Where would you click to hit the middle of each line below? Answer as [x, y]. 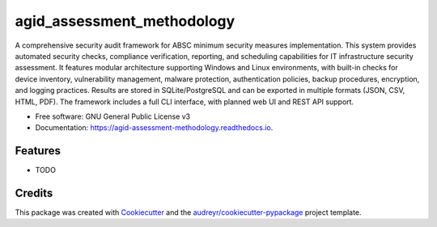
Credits [34, 193]
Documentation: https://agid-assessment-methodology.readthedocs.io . [154, 128]
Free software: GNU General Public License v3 [113, 116]
